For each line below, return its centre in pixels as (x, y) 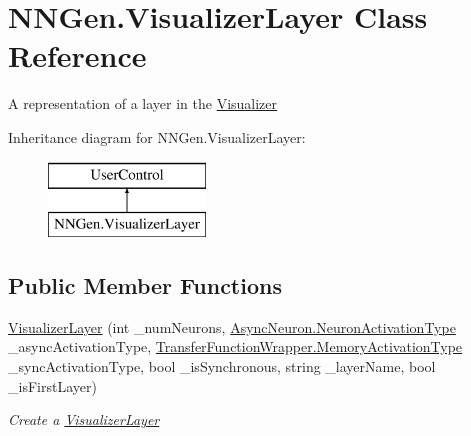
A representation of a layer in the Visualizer (143, 103)
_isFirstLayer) (52, 385)
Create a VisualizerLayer (84, 419)
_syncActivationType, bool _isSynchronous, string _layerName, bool (222, 366)
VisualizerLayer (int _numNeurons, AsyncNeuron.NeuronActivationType (232, 326)
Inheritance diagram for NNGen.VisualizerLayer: (157, 136)
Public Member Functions (145, 285)
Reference (77, 55)
